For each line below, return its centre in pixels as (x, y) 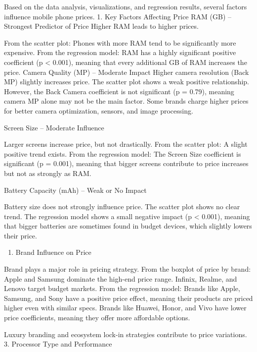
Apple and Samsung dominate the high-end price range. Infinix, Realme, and (121, 278)
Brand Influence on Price (53, 252)
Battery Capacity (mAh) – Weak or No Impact (75, 190)
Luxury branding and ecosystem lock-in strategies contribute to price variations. (126, 334)
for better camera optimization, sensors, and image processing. (99, 110)
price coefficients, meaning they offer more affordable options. (97, 318)
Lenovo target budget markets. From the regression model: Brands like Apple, (122, 288)
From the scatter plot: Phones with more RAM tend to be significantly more (120, 42)
